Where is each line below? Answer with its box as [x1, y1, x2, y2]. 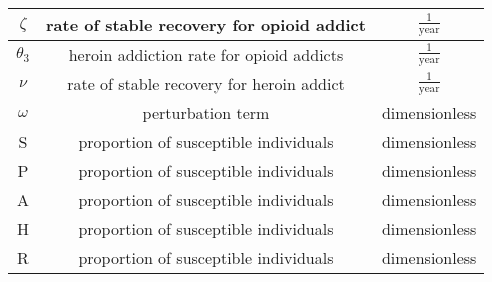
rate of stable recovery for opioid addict [46, 13, 366, 36]
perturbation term [142, 101, 270, 124]
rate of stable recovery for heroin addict [67, 72, 345, 95]
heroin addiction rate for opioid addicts [68, 43, 344, 66]
